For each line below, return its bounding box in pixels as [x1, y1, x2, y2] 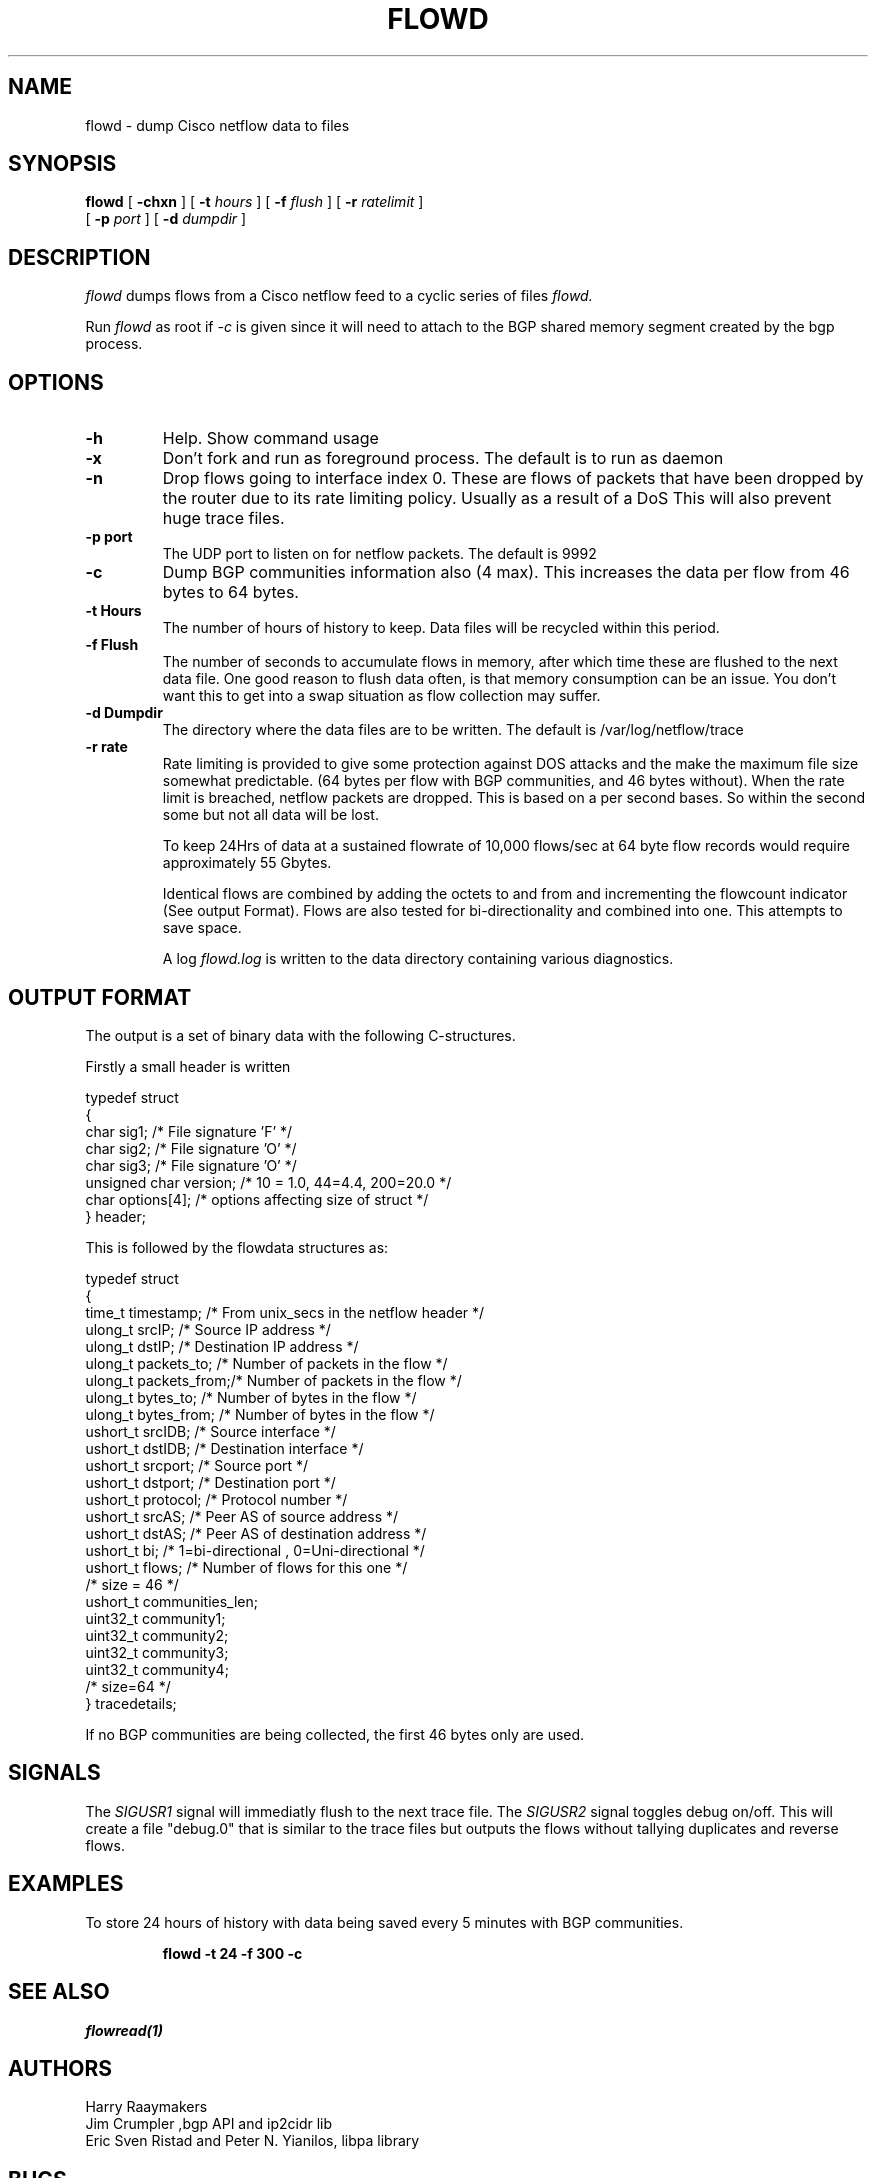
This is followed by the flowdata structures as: [85, 1238, 389, 1256]
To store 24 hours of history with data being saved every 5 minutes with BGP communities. [85, 1913, 684, 1931]
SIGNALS [8, 1760, 101, 1786]
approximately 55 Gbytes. [162, 854, 332, 872]
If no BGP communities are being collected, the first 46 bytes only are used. [85, 1725, 585, 1743]
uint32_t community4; [85, 1660, 229, 1678]
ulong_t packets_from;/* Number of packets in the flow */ [85, 1371, 462, 1389]
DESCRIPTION [8, 244, 151, 270]
